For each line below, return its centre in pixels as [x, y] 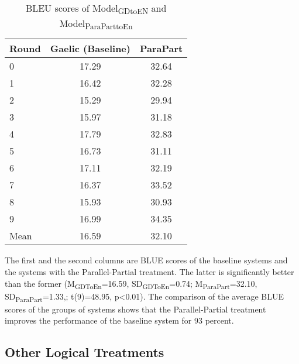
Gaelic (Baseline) [90, 49]
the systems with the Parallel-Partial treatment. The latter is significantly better [149, 271]
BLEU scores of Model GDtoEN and [96, 9]
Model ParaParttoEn [96, 24]
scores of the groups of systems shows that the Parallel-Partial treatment [135, 309]
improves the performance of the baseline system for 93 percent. [119, 320]
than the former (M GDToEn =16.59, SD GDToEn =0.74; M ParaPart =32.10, [131, 284]
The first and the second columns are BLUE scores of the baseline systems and [146, 260]
